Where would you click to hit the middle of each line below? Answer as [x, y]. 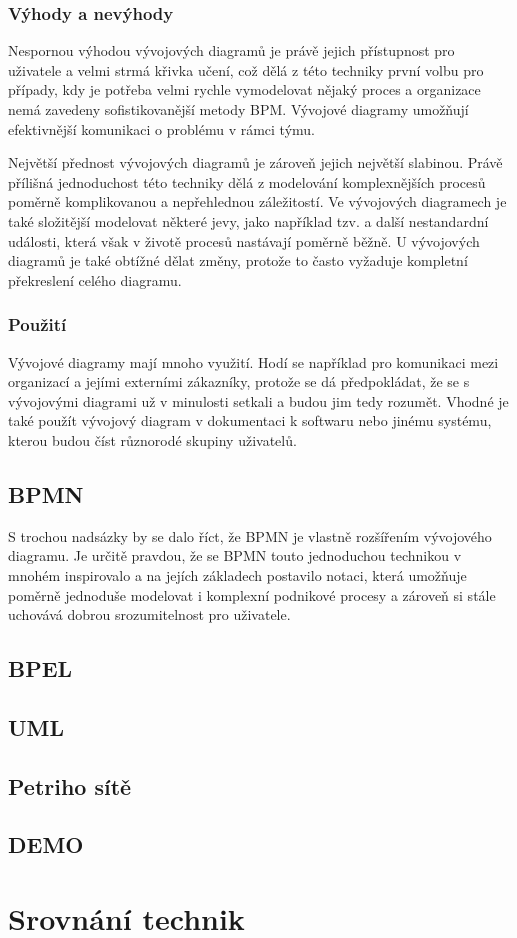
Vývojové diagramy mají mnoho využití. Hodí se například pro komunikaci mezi [253, 361]
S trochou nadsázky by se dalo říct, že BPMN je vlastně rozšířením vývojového [250, 535]
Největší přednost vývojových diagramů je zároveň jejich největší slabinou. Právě [255, 162]
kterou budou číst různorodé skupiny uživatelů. [152, 439]
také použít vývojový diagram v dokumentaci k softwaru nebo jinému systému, [250, 420]
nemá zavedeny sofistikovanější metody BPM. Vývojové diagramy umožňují [238, 109]
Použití [37, 324]
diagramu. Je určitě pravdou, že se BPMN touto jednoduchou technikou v [235, 555]
